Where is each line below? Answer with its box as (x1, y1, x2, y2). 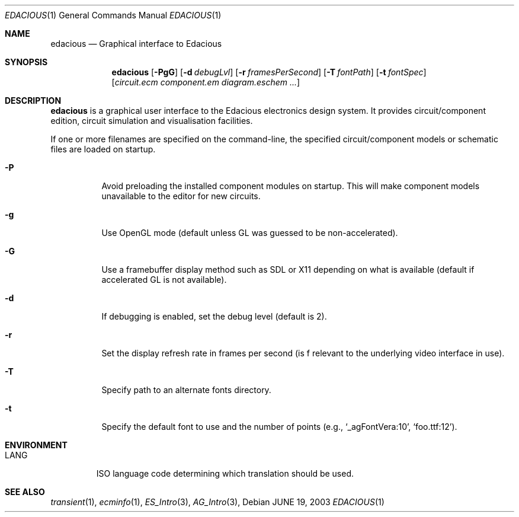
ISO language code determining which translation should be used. (96, 468, 354, 478)
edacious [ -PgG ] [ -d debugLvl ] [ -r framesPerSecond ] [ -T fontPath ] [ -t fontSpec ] (111, 67, 427, 77)
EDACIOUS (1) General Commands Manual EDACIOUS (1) (5, 10, 222, 20)
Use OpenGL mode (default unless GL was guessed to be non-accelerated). (101, 228, 398, 238)
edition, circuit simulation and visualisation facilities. (50, 116, 253, 126)
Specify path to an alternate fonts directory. (101, 385, 271, 395)
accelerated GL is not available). (101, 275, 227, 285)
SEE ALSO (5, 487, 45, 497)
